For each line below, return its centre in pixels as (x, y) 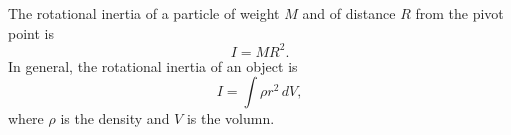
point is (31, 32)
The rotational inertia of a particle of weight (144, 13)
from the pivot (459, 13)
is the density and (115, 118)
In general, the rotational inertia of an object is (153, 65)
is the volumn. (230, 118)
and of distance (349, 13)
